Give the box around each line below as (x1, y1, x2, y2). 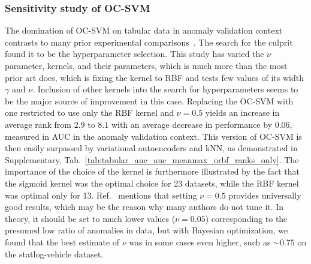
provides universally (228, 188, 301, 201)
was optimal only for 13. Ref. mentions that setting (5, 188, 197, 201)
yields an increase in (205, 106, 280, 119)
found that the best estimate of (5, 235, 120, 248)
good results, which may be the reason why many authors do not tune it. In (5, 200, 284, 213)
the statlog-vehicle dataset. (5, 247, 104, 260)
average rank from (5, 118, 71, 130)
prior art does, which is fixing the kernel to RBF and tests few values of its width (5, 71, 304, 83)
